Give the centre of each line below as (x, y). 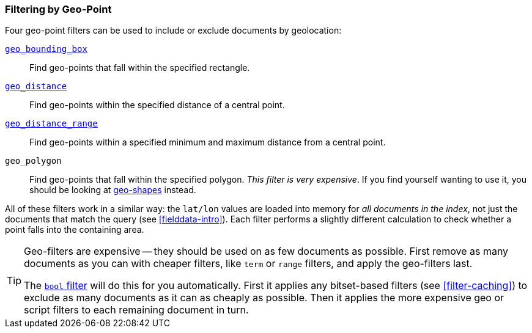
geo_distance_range (51, 124)
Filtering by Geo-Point (58, 9)
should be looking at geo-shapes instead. (113, 190)
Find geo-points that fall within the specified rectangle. (140, 68)
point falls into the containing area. (75, 230)
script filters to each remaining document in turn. (136, 310)
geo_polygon (33, 161)
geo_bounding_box (46, 49)
